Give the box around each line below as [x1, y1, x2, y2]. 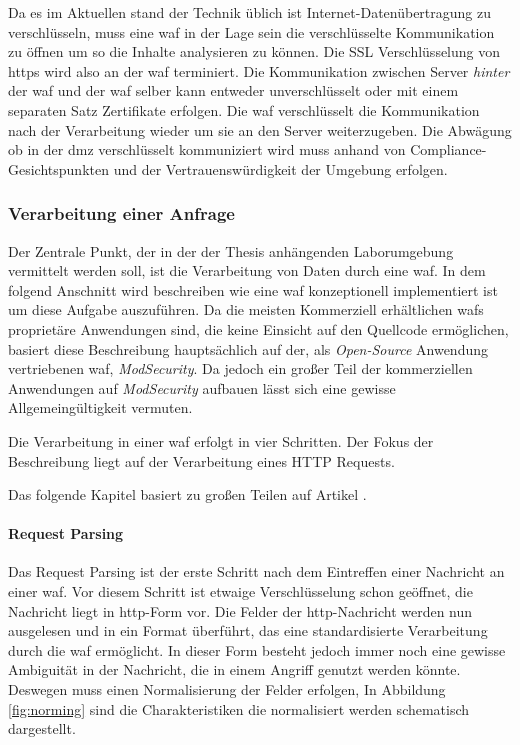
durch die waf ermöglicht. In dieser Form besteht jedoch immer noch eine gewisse [8, 639, 506, 660]
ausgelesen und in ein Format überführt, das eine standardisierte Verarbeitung [8, 620, 488, 641]
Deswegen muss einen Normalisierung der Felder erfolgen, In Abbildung [8, 679, 446, 700]
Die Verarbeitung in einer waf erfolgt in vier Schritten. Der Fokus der [8, 430, 434, 451]
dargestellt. [8, 718, 76, 739]
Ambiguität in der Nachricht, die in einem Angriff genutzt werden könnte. [8, 659, 461, 680]
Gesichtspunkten [8, 158, 109, 179]
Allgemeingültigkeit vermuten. [8, 397, 193, 418]
